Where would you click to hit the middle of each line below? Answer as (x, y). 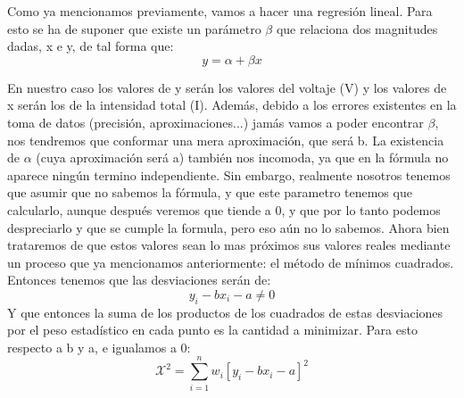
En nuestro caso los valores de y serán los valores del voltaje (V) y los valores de (227, 87)
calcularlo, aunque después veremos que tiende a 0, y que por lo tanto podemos (224, 209)
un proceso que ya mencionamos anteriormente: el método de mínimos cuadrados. (231, 262)
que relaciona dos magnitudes (357, 28)
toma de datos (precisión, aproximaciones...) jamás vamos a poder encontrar (215, 122)
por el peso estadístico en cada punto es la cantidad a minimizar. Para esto (212, 330)
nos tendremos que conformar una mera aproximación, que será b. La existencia (226, 140)
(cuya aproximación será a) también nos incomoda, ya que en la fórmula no (242, 158)
